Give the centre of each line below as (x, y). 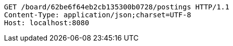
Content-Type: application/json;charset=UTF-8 (98, 15)
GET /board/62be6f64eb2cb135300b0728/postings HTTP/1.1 (117, 7)
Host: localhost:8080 (47, 23)
